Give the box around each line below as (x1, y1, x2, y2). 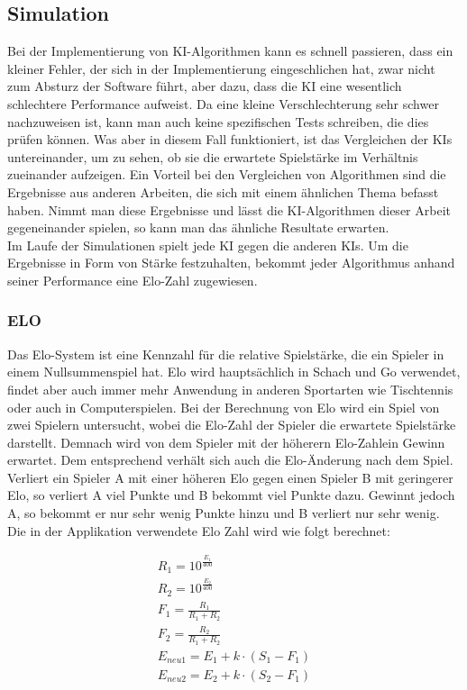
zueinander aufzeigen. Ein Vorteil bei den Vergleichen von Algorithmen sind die (7, 165, 446, 184)
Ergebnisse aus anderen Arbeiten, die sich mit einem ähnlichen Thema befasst (7, 182, 439, 201)
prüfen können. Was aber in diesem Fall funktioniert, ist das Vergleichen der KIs (7, 130, 453, 149)
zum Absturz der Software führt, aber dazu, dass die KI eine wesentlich (7, 77, 402, 95)
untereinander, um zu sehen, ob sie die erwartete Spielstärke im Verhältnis (7, 147, 418, 166)
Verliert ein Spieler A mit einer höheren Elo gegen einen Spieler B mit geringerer (7, 468, 453, 486)
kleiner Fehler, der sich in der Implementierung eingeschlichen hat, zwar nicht (7, 59, 435, 77)
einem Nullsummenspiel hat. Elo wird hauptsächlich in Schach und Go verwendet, (7, 362, 461, 381)
